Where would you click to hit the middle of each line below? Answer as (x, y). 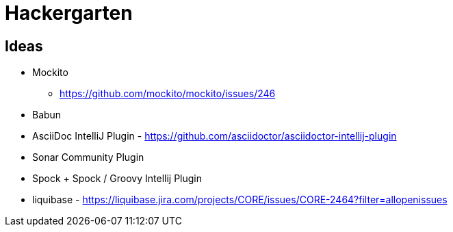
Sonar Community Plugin (88, 157)
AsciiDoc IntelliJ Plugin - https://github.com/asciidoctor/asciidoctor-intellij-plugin (215, 136)
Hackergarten (69, 13)
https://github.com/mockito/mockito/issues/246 (168, 94)
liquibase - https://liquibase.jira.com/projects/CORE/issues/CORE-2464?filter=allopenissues (240, 200)
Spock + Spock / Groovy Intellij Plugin (117, 179)
